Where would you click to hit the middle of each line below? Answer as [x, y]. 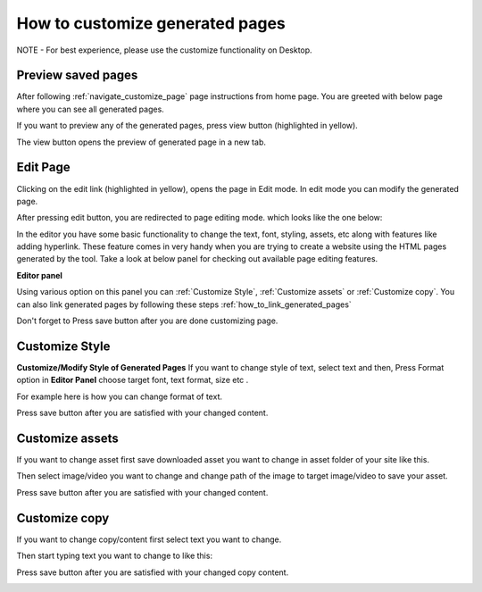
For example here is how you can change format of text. [120, 396]
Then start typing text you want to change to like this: [115, 556]
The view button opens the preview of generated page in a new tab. [141, 142]
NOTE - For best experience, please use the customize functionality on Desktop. [164, 50]
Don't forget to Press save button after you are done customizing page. [147, 321]
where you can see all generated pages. [90, 109]
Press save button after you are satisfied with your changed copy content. [153, 572]
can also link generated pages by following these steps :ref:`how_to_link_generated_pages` [184, 304]
